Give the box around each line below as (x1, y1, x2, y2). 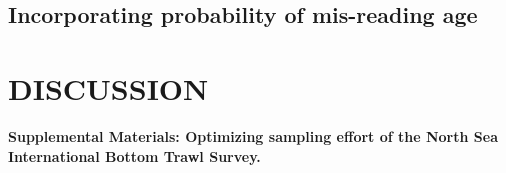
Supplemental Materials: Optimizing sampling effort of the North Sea (8, 125, 498, 146)
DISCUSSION (8, 67, 209, 108)
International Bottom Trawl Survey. (8, 145, 261, 166)
